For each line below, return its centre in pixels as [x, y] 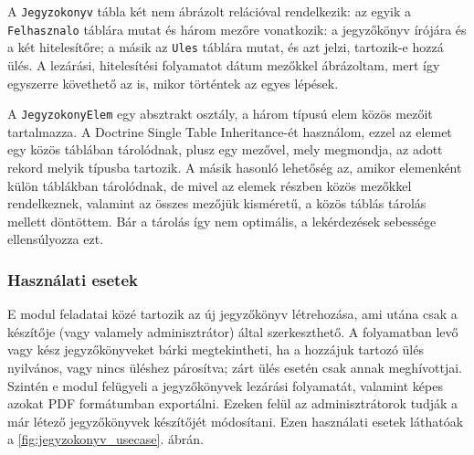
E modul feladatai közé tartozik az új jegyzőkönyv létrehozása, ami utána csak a [232, 314]
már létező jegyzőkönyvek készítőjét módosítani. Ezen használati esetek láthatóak [236, 421]
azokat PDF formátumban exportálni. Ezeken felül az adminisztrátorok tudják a [233, 403]
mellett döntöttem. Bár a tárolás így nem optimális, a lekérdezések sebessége [222, 221]
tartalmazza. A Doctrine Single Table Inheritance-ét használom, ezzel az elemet [230, 131]
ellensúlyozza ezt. [56, 239]
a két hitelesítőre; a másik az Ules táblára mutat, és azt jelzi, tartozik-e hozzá [226, 47]
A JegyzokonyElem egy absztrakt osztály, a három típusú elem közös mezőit [220, 114]
